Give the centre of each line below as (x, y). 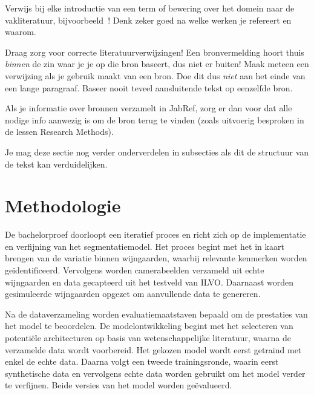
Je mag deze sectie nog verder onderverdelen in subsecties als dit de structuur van (157, 152)
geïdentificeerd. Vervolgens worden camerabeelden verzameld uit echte (135, 270)
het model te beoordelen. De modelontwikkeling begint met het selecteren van (149, 326)
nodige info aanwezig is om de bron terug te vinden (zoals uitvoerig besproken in (155, 119)
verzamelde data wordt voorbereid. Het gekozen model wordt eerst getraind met (153, 349)
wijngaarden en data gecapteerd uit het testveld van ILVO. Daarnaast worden (149, 282)
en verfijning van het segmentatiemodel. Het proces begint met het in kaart (145, 246)
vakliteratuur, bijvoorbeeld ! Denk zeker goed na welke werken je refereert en (148, 20)
